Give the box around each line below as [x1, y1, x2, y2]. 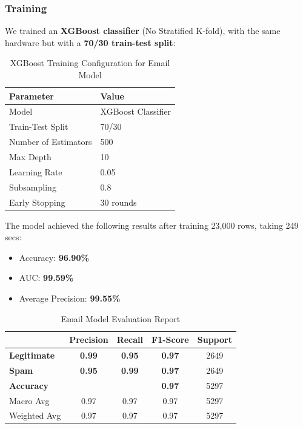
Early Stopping [9, 195, 65, 208]
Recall [116, 333, 144, 346]
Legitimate [9, 349, 55, 361]
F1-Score [151, 333, 189, 346]
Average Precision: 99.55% [19, 291, 121, 304]
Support [197, 333, 232, 346]
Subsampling [9, 180, 56, 193]
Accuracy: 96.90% [19, 251, 89, 263]
